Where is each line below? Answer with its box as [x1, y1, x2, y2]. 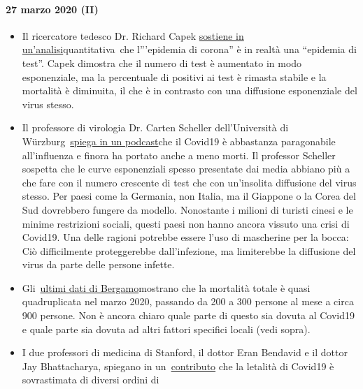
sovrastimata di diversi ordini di [22, 372, 159, 387]
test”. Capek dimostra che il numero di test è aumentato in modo [22, 55, 302, 70]
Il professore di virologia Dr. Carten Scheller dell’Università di [22, 120, 289, 135]
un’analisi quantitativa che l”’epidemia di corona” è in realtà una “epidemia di [22, 42, 357, 57]
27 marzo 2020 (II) [6, 1, 99, 16]
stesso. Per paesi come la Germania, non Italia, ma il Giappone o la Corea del [22, 189, 356, 203]
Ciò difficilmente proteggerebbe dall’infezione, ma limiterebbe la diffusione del [22, 243, 356, 258]
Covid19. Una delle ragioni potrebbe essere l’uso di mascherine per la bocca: [22, 230, 349, 244]
